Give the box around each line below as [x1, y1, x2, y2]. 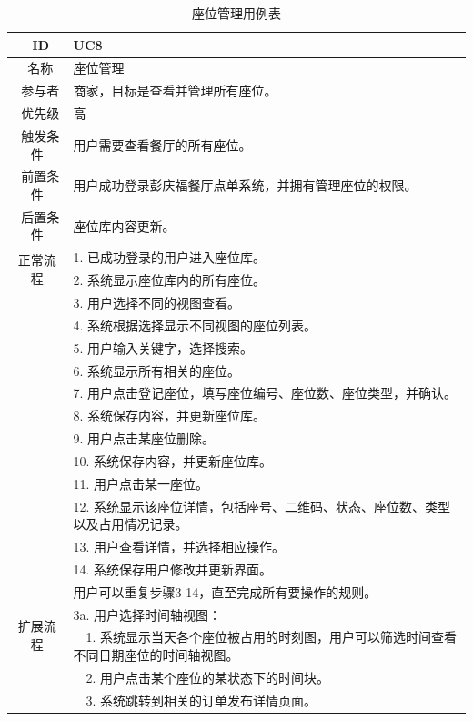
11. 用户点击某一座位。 [73, 473, 209, 493]
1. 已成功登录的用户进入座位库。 [73, 248, 267, 267]
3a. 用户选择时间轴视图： [73, 604, 222, 624]
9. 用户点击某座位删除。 [73, 429, 216, 448]
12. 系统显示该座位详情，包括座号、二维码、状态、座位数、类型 [73, 496, 451, 515]
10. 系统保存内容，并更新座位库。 [73, 451, 273, 470]
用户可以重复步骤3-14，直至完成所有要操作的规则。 [73, 582, 377, 601]
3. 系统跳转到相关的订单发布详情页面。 [86, 690, 317, 709]
